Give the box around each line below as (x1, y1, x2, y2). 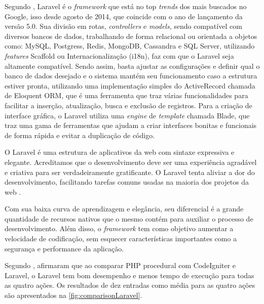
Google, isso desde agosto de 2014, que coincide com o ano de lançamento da (5, 11, 243, 21)
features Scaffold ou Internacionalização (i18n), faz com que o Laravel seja (5, 50, 234, 61)
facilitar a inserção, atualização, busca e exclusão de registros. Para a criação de (5, 100, 252, 110)
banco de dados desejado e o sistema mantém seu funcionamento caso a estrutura (5, 70, 257, 81)
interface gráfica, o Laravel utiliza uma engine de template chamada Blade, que (5, 110, 250, 120)
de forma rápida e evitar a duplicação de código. (5, 129, 155, 140)
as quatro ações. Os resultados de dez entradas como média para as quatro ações (5, 280, 255, 290)
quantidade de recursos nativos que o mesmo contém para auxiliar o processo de (5, 213, 253, 224)
